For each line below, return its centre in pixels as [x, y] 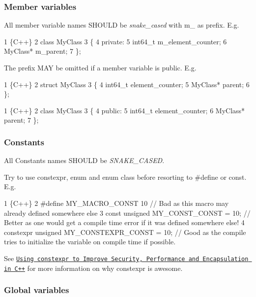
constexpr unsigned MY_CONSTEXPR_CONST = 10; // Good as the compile [125, 232]
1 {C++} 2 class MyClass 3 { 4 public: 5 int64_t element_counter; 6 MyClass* [125, 110]
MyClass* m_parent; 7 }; [43, 51]
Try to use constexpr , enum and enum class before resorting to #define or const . [125, 177]
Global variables [37, 290]
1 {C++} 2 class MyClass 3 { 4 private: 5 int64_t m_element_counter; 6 [115, 41]
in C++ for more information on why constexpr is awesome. [93, 268]
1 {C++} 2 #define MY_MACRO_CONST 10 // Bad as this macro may [116, 203]
